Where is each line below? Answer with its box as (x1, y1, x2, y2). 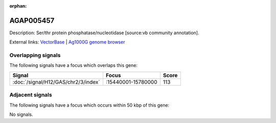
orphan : (9, 3, 27, 9)
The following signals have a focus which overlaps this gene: (9, 62, 138, 68)
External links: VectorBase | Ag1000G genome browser (9, 39, 125, 45)
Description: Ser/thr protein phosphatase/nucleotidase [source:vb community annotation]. (9, 30, 199, 36)
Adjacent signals (9, 91, 52, 99)
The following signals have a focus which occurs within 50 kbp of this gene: (9, 102, 170, 108)
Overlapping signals (9, 52, 61, 59)
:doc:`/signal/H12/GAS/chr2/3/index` (12, 78, 100, 85)
